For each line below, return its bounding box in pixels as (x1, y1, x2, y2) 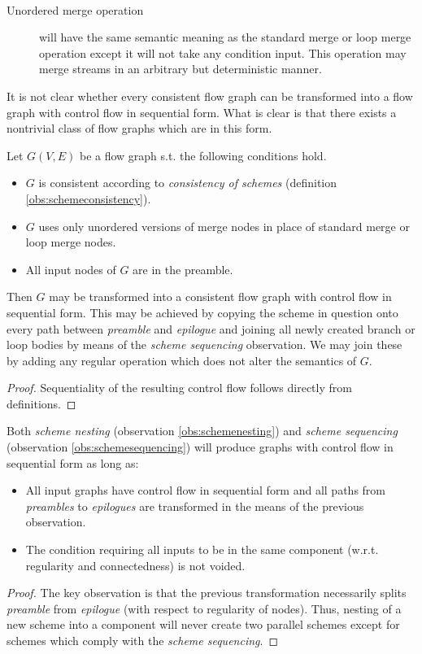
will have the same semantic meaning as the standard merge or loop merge (39, 28, 411, 46)
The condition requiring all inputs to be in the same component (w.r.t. (25, 541, 379, 558)
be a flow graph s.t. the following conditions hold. (79, 146, 327, 163)
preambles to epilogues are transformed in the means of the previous (25, 497, 364, 514)
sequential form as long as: (7, 454, 139, 471)
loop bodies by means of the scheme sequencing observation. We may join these (7, 336, 402, 353)
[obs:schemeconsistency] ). (25, 190, 151, 207)
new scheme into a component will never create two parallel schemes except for (7, 616, 400, 633)
